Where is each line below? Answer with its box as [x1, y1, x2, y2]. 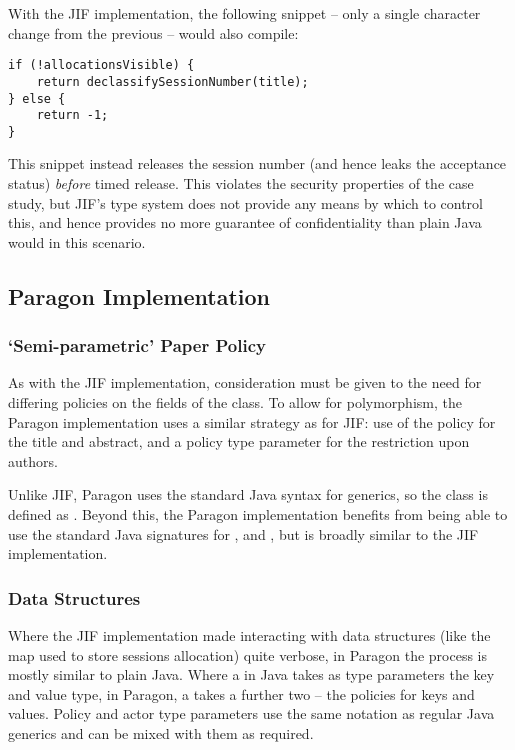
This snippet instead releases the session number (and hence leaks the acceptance [8, 153, 507, 174]
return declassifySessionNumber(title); [36, 74, 309, 89]
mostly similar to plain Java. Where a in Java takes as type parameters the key [8, 664, 495, 685]
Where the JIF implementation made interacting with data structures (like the [8, 625, 491, 645]
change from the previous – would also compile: [8, 22, 299, 43]
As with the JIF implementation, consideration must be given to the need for [8, 372, 482, 393]
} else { [8, 91, 66, 106]
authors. [8, 450, 58, 471]
